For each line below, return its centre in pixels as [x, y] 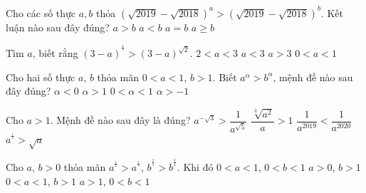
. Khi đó [195, 167]
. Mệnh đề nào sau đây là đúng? [120, 120]
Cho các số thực [41, 12]
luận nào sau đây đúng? [58, 27]
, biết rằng [55, 53]
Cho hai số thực [41, 77]
